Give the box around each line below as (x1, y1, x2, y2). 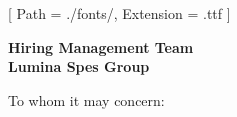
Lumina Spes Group (8, 56, 150, 77)
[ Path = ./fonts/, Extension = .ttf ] (8, 3, 231, 23)
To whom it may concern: (8, 89, 165, 110)
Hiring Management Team (8, 36, 194, 57)
